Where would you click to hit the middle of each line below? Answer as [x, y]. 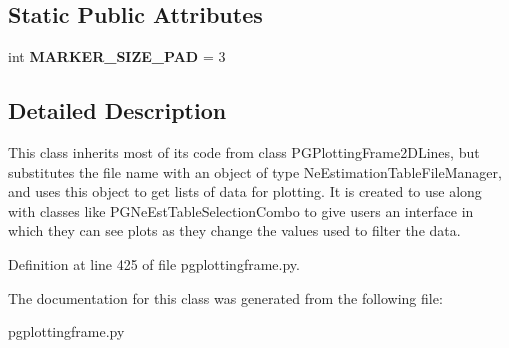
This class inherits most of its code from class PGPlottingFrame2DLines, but [244, 152]
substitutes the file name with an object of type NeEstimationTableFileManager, [255, 171]
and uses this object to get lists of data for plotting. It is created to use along [245, 191]
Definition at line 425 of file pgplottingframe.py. [154, 263]
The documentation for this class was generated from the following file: [225, 297]
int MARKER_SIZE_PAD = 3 [117, 56]
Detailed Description [117, 110]
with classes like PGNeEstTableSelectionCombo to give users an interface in [241, 210]
